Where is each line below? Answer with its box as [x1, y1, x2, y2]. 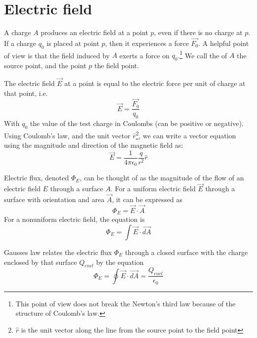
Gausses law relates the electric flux [4, 247, 112, 257]
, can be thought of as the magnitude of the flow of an [80, 172, 244, 183]
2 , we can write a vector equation [135, 129, 236, 140]
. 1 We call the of [177, 48, 227, 60]
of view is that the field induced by [4, 50, 110, 60]
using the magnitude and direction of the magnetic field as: [4, 140, 183, 150]
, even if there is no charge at [154, 27, 243, 38]
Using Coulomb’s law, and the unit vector [4, 130, 130, 140]
